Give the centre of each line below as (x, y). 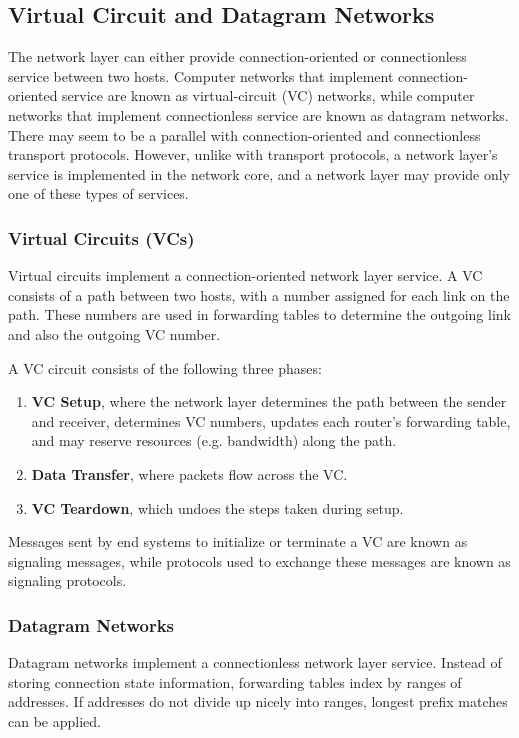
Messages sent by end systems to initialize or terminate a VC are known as (238, 541)
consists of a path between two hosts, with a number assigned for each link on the (259, 294)
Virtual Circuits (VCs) (101, 237)
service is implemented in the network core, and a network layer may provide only (259, 173)
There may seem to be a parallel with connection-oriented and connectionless (244, 134)
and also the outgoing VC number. (114, 333)
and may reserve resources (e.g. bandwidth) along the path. (214, 440)
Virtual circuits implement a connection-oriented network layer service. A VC (245, 275)
